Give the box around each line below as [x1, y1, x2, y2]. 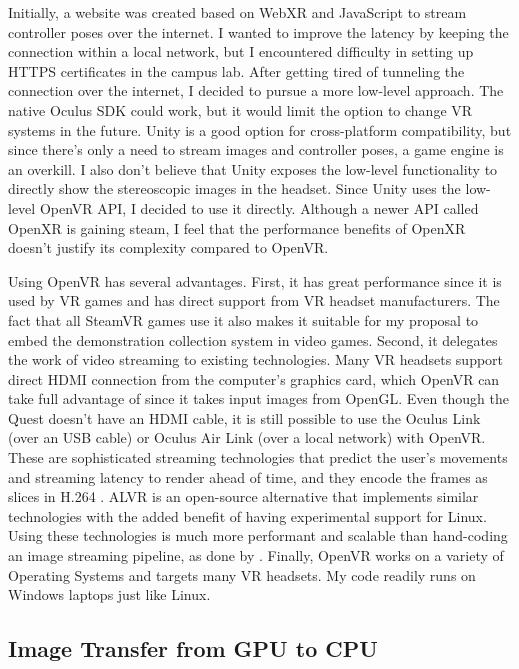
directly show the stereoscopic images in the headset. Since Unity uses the [8, 178, 461, 199]
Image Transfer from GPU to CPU [8, 633, 378, 664]
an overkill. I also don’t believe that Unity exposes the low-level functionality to [8, 158, 498, 179]
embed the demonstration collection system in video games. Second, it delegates [8, 329, 498, 350]
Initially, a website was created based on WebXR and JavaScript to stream [8, 2, 467, 22]
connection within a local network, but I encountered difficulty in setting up [8, 41, 474, 62]
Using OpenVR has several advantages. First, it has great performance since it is [8, 270, 502, 291]
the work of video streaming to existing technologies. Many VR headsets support [8, 349, 504, 370]
